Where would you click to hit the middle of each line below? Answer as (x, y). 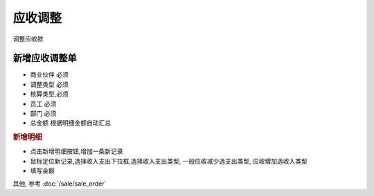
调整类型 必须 (49, 84)
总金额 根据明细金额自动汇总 (70, 123)
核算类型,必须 (50, 94)
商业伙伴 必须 (49, 75)
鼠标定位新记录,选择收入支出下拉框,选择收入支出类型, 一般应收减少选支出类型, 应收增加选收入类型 (169, 161)
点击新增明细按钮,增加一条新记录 (77, 151)
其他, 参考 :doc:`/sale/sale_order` (60, 184)
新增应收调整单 (45, 58)
